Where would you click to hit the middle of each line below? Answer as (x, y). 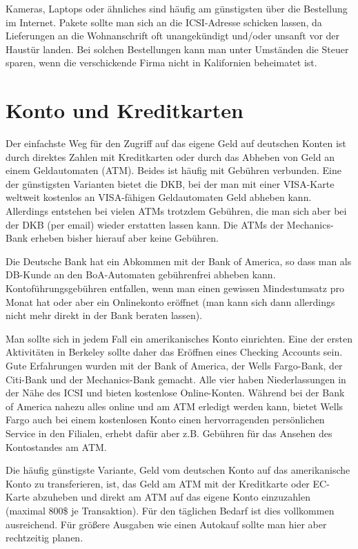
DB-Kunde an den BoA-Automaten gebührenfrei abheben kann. (141, 274)
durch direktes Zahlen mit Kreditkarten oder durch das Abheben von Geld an (170, 156)
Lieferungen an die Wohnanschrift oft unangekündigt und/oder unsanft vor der (173, 36)
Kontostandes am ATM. (56, 446)
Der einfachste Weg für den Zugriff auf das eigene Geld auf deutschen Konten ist (176, 143)
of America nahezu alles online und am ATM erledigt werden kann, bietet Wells (175, 406)
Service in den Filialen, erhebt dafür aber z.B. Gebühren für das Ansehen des (169, 433)
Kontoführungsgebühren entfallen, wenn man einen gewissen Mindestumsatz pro (175, 288)
